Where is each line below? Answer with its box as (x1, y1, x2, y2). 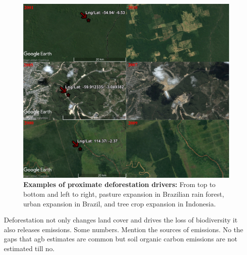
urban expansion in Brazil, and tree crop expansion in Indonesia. (23, 198, 216, 208)
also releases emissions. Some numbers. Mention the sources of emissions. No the (4, 224, 243, 234)
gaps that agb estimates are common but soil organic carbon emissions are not (4, 234, 237, 244)
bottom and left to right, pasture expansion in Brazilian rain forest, (23, 188, 224, 199)
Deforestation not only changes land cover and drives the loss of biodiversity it (4, 215, 238, 225)
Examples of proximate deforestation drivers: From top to (23, 179, 216, 189)
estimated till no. (4, 243, 55, 253)
